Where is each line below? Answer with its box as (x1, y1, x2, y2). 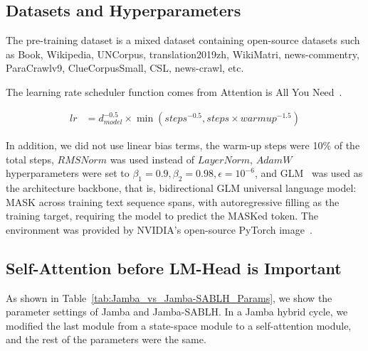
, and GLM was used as (254, 166, 363, 180)
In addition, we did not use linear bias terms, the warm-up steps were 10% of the (6, 138, 360, 153)
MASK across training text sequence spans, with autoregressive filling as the (6, 194, 340, 209)
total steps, (6, 151, 54, 166)
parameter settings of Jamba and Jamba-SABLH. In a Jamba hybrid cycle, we (6, 304, 348, 319)
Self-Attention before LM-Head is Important (6, 256, 342, 279)
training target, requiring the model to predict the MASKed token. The (6, 208, 318, 223)
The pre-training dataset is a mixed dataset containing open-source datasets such (6, 33, 360, 48)
